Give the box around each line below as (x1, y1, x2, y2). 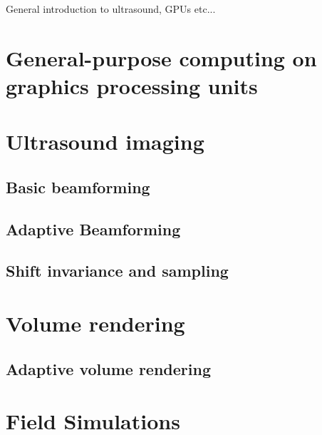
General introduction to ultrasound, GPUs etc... (6, 1, 216, 16)
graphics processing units (6, 71, 258, 100)
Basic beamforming (6, 175, 150, 198)
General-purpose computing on (6, 43, 317, 72)
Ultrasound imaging (6, 127, 204, 156)
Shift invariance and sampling (6, 260, 229, 282)
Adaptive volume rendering (6, 357, 211, 379)
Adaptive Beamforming (6, 217, 181, 240)
